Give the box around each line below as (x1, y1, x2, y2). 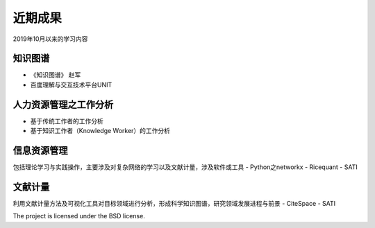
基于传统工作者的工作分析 (30, 116, 103, 125)
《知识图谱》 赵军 (30, 71, 81, 79)
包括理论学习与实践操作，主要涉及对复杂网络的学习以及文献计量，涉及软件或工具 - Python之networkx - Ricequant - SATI (12, 163, 358, 171)
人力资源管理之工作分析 (12, 98, 114, 110)
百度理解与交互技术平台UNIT (30, 80, 112, 89)
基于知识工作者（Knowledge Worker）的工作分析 (30, 127, 170, 135)
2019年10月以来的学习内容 (12, 35, 88, 43)
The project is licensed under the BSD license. (12, 212, 145, 220)
